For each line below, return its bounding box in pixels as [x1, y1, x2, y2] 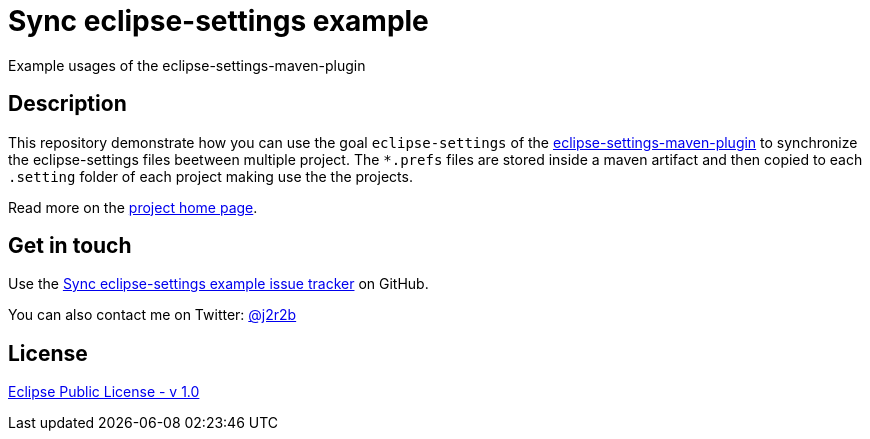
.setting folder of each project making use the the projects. [8, 167, 413, 185]
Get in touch [8, 233, 132, 259]
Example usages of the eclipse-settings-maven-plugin [8, 56, 366, 74]
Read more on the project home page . [8, 198, 258, 216]
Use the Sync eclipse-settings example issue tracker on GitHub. [8, 275, 429, 293]
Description [8, 91, 127, 117]
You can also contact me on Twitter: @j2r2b [8, 306, 297, 324]
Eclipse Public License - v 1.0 [8, 383, 200, 401]
